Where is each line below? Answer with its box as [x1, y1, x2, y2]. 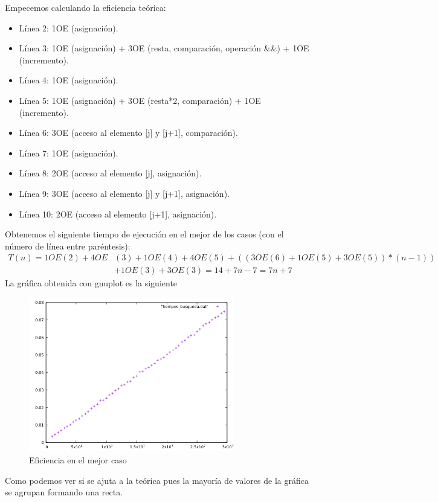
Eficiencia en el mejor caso [29, 453, 127, 466]
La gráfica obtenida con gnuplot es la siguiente [5, 277, 178, 289]
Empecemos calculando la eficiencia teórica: [5, 1, 166, 13]
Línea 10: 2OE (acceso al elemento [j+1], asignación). [19, 207, 217, 220]
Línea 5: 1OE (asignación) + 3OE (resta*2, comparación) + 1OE [19, 94, 261, 106]
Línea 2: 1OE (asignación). [19, 21, 118, 34]
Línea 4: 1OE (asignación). [19, 74, 118, 86]
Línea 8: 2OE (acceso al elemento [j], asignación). [19, 167, 202, 179]
